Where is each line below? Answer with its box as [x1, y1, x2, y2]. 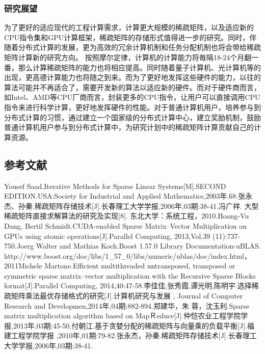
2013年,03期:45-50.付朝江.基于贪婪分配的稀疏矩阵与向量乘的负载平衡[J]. [13, 320, 247, 331]
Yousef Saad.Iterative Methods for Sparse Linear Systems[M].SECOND [4, 180, 226, 191]
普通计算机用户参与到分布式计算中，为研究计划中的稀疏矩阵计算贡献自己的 [4, 122, 254, 132]
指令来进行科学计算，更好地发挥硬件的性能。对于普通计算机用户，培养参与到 [4, 101, 261, 112]
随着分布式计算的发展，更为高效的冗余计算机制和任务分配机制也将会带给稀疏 [4, 42, 261, 52]
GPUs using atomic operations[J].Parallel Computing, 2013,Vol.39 [4, 230, 210, 241]
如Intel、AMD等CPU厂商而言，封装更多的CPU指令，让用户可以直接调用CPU [4, 92, 260, 102]
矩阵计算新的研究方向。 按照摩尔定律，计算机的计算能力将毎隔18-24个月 [4, 52, 245, 62]
